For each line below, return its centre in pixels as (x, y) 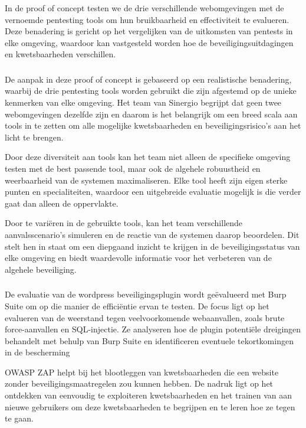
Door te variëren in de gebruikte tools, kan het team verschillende (124, 223)
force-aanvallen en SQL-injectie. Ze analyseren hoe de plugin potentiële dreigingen (153, 329)
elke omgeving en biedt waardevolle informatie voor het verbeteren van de (138, 258)
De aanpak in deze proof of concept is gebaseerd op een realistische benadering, (148, 79)
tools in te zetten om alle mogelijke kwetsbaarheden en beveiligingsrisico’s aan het (153, 125)
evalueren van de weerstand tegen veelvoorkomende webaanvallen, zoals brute (145, 317)
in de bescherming (37, 352)
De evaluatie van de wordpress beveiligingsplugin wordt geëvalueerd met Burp (146, 294)
